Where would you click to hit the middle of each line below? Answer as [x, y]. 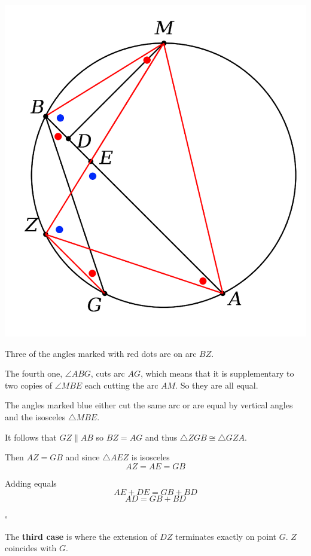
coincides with [31, 548]
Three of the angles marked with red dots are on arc [101, 353]
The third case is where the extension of [81, 536]
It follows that [31, 437]
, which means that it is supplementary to [217, 373]
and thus [161, 437]
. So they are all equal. [217, 385]
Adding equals [31, 483]
